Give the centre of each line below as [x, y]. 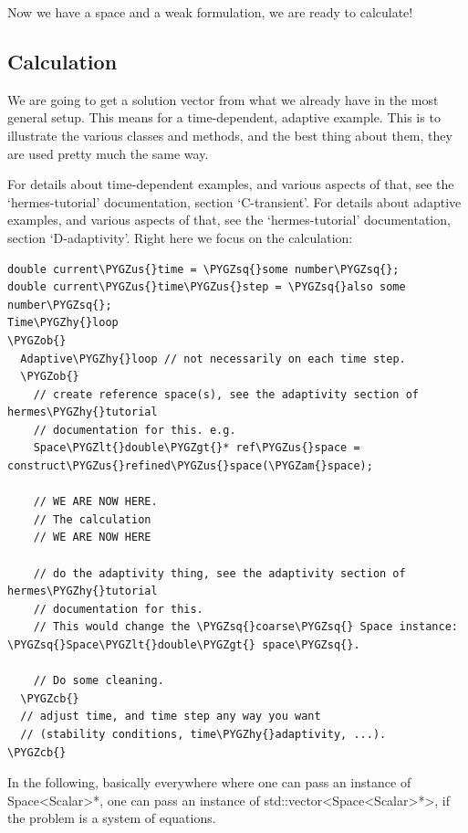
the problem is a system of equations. [112, 818]
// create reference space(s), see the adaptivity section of [226, 394]
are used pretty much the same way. [108, 153]
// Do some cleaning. [99, 681]
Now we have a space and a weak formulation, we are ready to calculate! [210, 12]
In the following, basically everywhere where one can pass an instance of [209, 782]
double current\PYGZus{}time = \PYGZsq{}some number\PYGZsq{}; [203, 269]
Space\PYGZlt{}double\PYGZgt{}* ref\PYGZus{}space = [197, 448]
